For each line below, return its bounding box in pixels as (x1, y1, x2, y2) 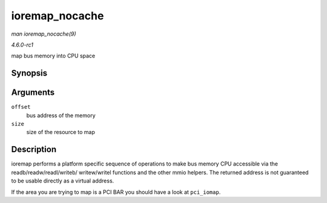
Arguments (11, 88, 55, 98)
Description (11, 144, 57, 155)
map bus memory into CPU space (11, 52, 96, 60)
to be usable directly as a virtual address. (11, 177, 114, 184)
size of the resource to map (26, 129, 95, 136)
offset (11, 103, 31, 111)
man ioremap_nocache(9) (11, 30, 76, 37)
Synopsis (11, 68, 48, 79)
